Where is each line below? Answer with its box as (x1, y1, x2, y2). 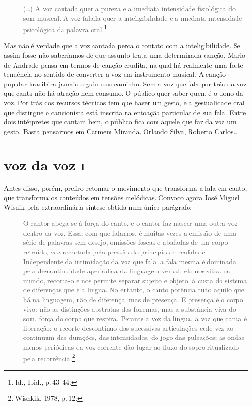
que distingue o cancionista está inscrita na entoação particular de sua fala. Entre (4, 107, 246, 117)
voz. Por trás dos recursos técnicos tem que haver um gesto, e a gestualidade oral (4, 98, 245, 107)
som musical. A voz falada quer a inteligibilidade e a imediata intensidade (23, 13, 242, 23)
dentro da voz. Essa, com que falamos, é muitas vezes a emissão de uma (23, 227, 236, 237)
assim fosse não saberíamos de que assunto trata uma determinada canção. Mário (4, 50, 246, 60)
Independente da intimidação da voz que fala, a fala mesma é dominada (23, 256, 236, 266)
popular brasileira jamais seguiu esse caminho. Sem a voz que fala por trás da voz (4, 78, 247, 88)
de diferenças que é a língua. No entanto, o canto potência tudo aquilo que (23, 285, 245, 295)
